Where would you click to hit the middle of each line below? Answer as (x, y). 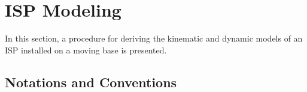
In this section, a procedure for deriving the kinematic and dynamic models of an (154, 38)
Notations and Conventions (91, 82)
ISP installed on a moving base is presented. (86, 50)
